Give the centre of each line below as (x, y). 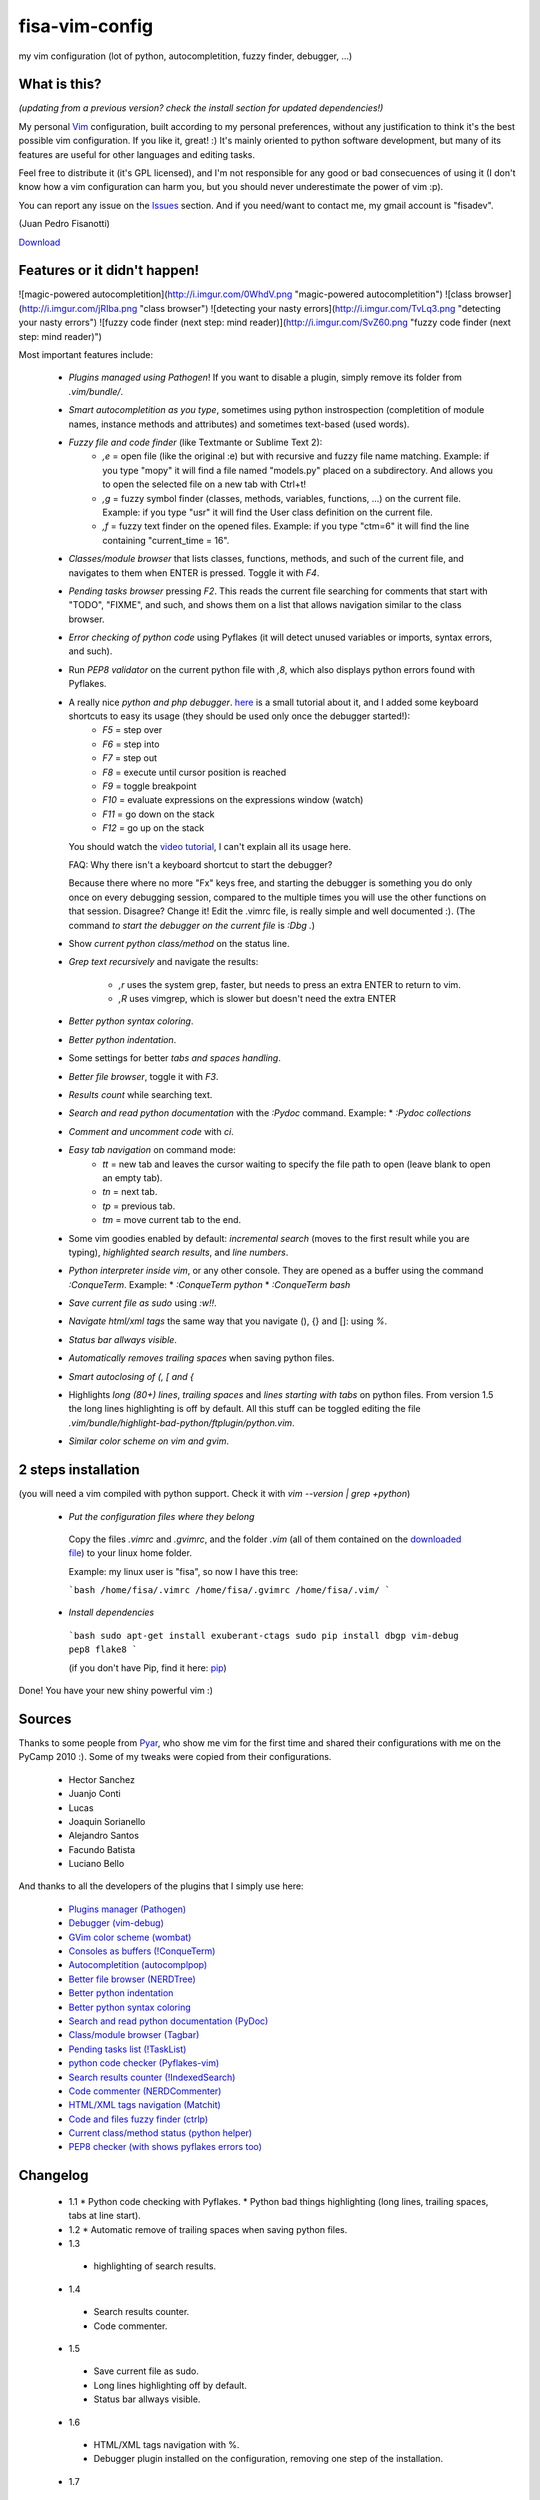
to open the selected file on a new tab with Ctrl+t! (204, 484)
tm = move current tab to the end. (172, 1220)
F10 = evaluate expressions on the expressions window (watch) (233, 800)
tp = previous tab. (139, 1206)
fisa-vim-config (86, 26)
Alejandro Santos (104, 1836)
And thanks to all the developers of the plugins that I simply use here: (161, 1886)
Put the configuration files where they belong (161, 1516)
